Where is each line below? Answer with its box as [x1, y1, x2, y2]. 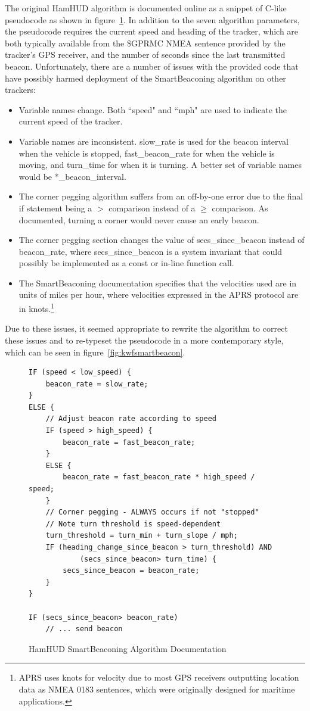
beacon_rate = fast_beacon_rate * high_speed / [63, 473, 255, 482]
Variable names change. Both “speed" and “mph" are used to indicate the [18, 103, 287, 116]
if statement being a [18, 201, 92, 214]
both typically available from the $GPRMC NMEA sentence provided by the [5, 36, 286, 49]
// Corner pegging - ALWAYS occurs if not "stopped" [45, 508, 259, 517]
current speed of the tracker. [18, 115, 123, 127]
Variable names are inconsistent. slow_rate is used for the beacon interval [18, 135, 289, 147]
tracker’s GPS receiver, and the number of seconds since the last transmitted [5, 48, 286, 61]
